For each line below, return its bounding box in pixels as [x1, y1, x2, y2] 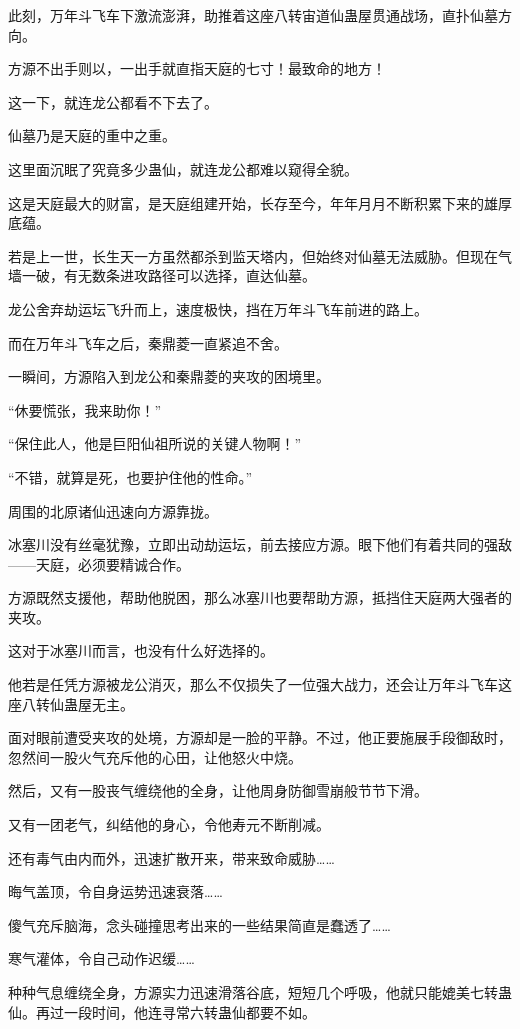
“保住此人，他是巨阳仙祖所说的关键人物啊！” [8, 433, 302, 454]
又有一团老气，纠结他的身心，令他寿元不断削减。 [8, 814, 330, 835]
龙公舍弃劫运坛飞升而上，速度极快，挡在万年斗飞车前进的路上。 [8, 298, 428, 319]
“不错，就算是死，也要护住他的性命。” [8, 466, 253, 487]
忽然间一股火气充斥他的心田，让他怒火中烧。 [8, 746, 302, 767]
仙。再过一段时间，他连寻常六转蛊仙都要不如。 [8, 1001, 316, 1022]
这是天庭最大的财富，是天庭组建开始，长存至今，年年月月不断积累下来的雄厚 [8, 192, 512, 213]
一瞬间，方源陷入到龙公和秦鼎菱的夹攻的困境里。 [8, 366, 330, 387]
